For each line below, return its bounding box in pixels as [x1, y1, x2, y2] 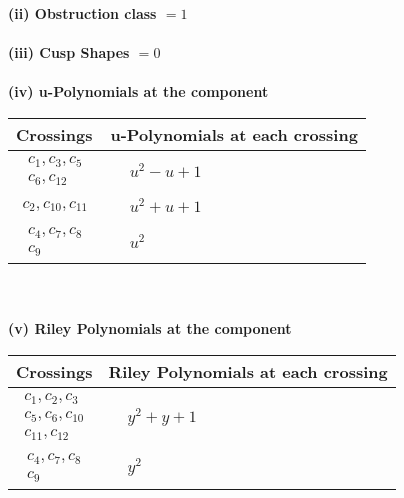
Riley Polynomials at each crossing [108, 359, 388, 383]
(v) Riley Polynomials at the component [8, 318, 292, 339]
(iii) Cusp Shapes [8, 42, 130, 63]
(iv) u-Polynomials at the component [8, 81, 269, 102]
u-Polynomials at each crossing [110, 122, 358, 146]
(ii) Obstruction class [8, 3, 157, 23]
